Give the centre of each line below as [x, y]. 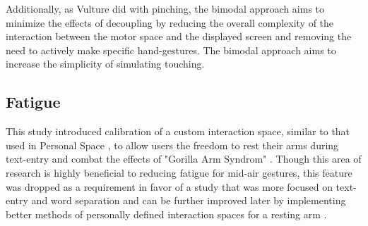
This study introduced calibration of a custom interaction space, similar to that [178, 131]
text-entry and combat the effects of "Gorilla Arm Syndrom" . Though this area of [184, 159]
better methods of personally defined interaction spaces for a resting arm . [166, 214]
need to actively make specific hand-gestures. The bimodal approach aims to [171, 50]
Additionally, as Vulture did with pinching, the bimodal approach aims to [165, 8]
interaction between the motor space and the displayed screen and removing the [179, 36]
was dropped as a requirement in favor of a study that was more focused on [169, 186]
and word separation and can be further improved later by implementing [189, 200]
